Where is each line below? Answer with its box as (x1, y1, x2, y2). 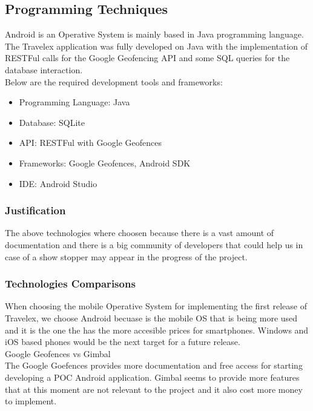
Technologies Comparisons (5, 276, 136, 291)
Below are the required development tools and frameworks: (5, 75, 223, 88)
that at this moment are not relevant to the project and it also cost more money (5, 383, 303, 395)
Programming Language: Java (19, 96, 130, 108)
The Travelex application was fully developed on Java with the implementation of (5, 39, 308, 52)
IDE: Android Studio (19, 177, 97, 189)
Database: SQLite (19, 116, 85, 128)
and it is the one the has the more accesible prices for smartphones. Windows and (5, 323, 309, 336)
